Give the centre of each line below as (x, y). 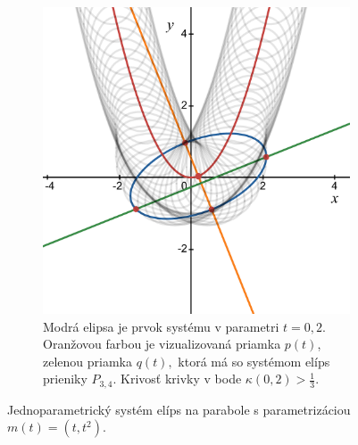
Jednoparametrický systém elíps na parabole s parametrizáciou (179, 409)
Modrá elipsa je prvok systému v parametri (161, 326)
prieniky (65, 379)
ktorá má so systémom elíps (254, 361)
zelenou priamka (87, 361)
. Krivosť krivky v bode (177, 379)
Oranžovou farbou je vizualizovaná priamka (162, 344)
